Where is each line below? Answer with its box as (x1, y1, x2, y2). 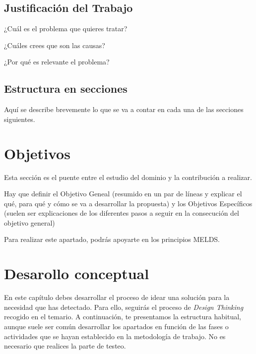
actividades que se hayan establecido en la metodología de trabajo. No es (4, 331, 226, 341)
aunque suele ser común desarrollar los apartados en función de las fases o (4, 321, 229, 331)
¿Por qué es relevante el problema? (4, 57, 110, 67)
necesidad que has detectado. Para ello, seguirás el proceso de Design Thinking (4, 301, 244, 312)
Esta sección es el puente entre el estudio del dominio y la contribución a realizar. (4, 172, 252, 182)
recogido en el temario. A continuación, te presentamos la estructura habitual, (4, 311, 241, 322)
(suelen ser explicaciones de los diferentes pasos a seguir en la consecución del (4, 208, 240, 218)
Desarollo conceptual (4, 263, 149, 284)
